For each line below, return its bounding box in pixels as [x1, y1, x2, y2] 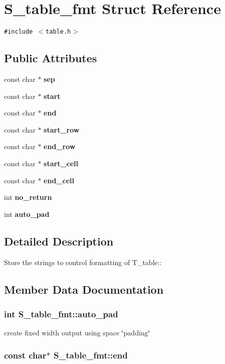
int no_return [4, 192, 52, 202]
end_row [44, 141, 76, 152]
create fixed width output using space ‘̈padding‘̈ [4, 327, 150, 338]
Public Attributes [4, 50, 97, 66]
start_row [44, 124, 80, 135]
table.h [46, 28, 71, 36]
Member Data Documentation [4, 281, 164, 297]
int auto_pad [4, 208, 50, 219]
